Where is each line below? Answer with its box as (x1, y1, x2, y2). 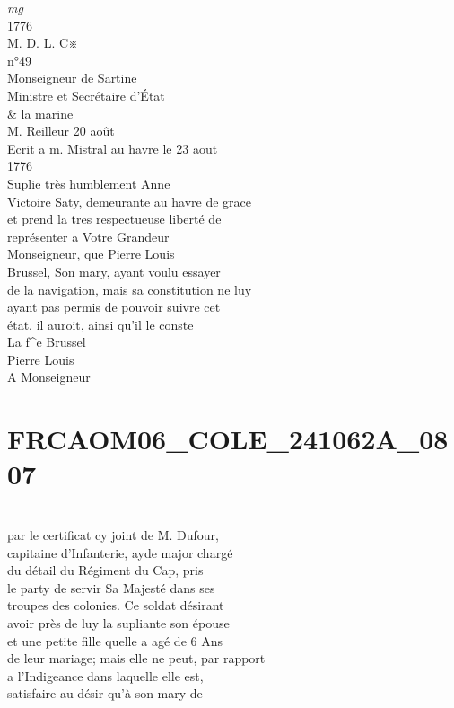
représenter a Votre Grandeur (7, 226, 170, 245)
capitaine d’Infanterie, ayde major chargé (7, 543, 233, 562)
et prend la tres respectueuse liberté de (7, 209, 222, 228)
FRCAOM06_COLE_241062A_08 (7, 420, 449, 457)
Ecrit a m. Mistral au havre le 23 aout (7, 138, 218, 157)
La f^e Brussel (7, 332, 86, 351)
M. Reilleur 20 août (7, 121, 115, 140)
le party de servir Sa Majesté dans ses (7, 578, 215, 597)
